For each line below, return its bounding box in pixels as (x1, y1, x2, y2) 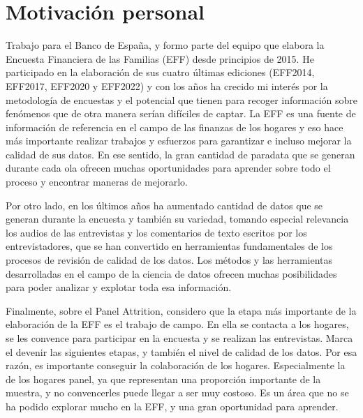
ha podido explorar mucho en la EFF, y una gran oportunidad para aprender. (6, 398, 339, 413)
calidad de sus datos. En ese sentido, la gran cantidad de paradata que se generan (6, 147, 355, 161)
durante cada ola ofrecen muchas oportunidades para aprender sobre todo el (6, 161, 331, 175)
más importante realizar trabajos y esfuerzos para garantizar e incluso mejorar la (6, 133, 352, 148)
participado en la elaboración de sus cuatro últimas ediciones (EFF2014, (6, 65, 315, 80)
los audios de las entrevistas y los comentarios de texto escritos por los (6, 225, 307, 239)
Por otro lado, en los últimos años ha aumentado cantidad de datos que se (6, 197, 323, 212)
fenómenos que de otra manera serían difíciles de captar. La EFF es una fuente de (6, 106, 356, 121)
